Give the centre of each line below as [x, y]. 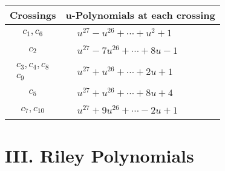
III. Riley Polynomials [99, 155]
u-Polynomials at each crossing [140, 15]
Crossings [33, 15]
